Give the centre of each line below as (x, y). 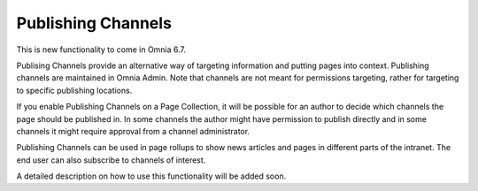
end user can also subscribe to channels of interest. (111, 160)
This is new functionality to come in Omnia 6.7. (101, 50)
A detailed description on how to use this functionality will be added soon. (151, 176)
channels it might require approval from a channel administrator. (133, 131)
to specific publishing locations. (74, 90)
